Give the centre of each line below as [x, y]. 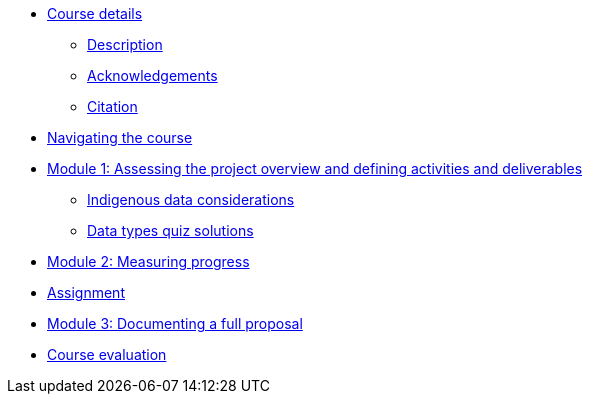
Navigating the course [120, 137]
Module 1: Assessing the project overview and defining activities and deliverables [315, 168]
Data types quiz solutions [170, 230]
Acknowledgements [152, 75]
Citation [112, 106]
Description [125, 44]
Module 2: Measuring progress [148, 261]
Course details [95, 13]
